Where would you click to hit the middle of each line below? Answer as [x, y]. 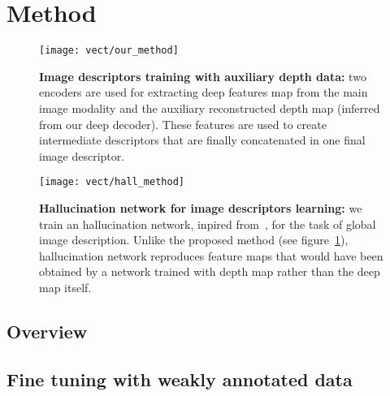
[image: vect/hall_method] [112, 182]
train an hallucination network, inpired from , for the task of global [208, 224]
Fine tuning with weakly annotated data [180, 379]
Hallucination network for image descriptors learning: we [201, 208]
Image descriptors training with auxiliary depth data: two [203, 76]
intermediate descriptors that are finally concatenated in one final [202, 140]
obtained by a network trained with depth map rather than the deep [210, 271]
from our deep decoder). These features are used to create [183, 124]
